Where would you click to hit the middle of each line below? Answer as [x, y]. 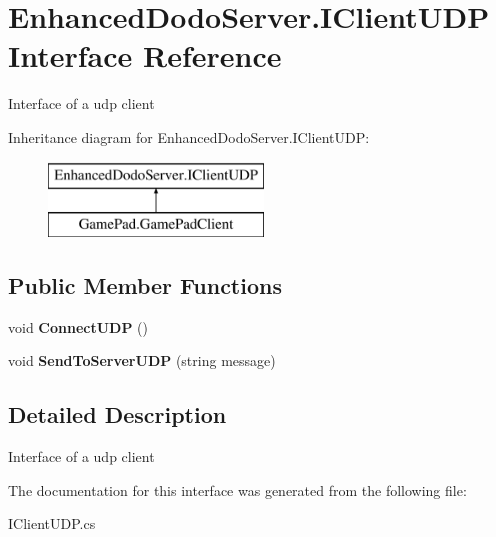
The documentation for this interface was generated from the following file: [237, 489]
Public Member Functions [145, 285]
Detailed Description [117, 414]
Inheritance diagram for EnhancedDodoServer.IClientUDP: [189, 136]
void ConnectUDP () [78, 326]
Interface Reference [145, 55]
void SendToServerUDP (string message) [142, 360]
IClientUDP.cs [52, 523]
